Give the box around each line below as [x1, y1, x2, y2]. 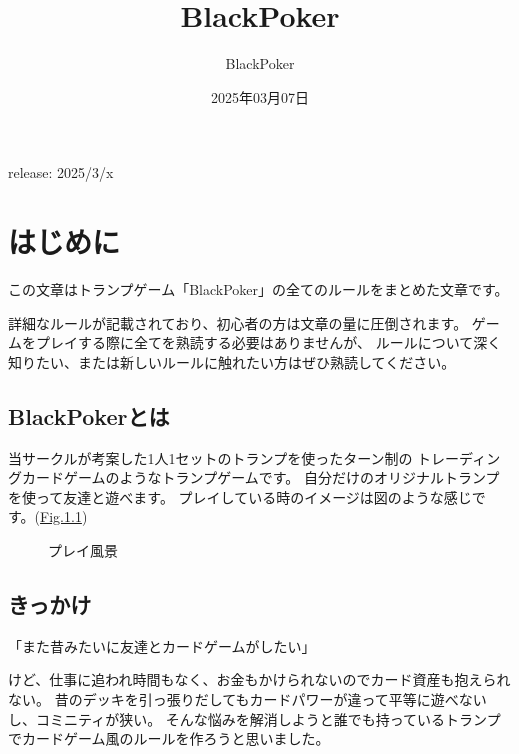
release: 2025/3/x [8, 162, 114, 183]
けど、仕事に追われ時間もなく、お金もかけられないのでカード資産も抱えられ [8, 669, 511, 690]
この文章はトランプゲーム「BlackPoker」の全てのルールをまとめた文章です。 [8, 279, 509, 300]
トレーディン [417, 447, 501, 468]
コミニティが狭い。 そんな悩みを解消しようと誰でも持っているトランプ [35, 708, 501, 729]
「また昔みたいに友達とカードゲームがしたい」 [8, 635, 316, 656]
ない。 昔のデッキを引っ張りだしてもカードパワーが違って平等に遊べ [8, 688, 459, 709]
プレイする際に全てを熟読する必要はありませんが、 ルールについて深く [35, 332, 502, 353]
